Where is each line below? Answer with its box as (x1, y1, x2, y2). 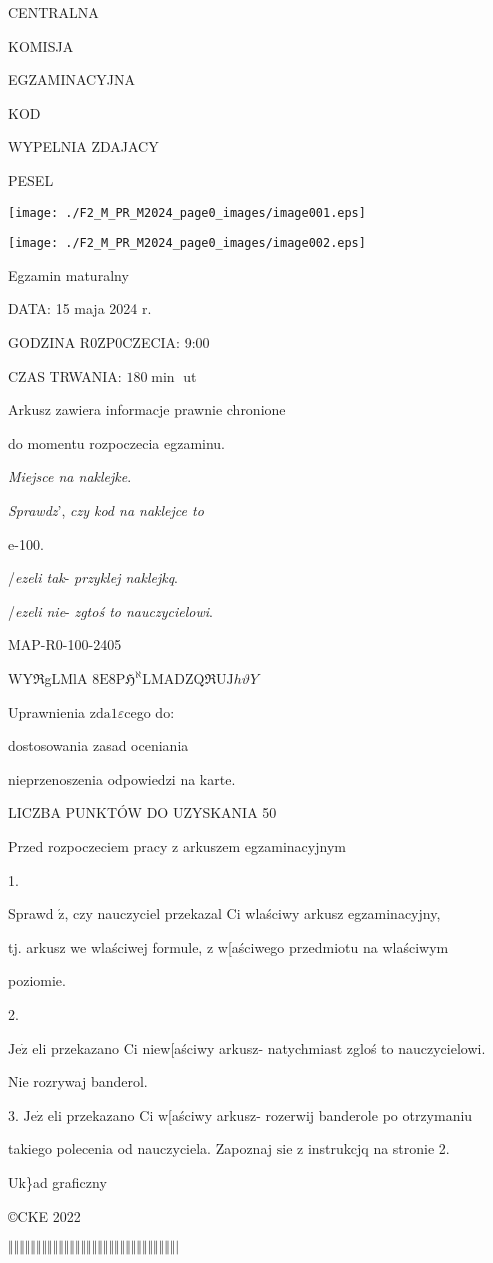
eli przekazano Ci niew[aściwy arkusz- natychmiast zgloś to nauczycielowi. (32, 1037, 486, 1058)
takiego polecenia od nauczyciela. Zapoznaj (8, 1138, 273, 1159)
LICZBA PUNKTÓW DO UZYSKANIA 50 (8, 802, 277, 823)
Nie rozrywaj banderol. (8, 1071, 148, 1092)
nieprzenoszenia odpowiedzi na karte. (8, 768, 236, 789)
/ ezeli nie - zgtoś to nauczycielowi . (8, 600, 213, 621)
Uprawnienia (8, 701, 86, 722)
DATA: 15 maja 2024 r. (8, 298, 152, 319)
